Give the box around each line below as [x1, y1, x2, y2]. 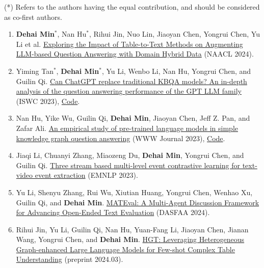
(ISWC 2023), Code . [16, 95, 80, 106]
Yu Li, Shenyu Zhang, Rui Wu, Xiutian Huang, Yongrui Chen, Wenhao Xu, [16, 186, 253, 197]
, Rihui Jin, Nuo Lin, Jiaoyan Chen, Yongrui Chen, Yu [89, 29, 260, 39]
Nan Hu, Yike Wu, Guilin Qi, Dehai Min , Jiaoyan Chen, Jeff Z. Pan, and [16, 113, 250, 123]
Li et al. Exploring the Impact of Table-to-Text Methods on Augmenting [16, 38, 243, 49]
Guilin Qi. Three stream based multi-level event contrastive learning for [16, 159, 240, 170]
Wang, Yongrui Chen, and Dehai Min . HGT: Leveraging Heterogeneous [16, 234, 245, 245]
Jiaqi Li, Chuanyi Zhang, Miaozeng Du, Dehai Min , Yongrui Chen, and [16, 150, 244, 160]
